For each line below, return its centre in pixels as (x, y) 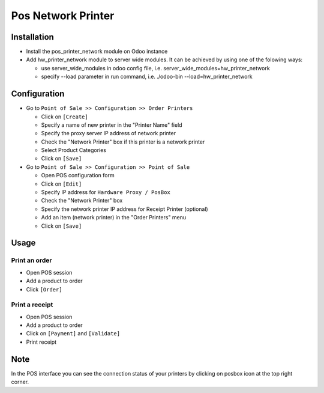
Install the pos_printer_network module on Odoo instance (97, 52)
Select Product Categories (73, 150)
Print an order (31, 260)
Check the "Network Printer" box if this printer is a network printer (123, 142)
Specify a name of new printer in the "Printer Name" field (112, 125)
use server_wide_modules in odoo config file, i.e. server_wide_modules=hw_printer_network (155, 68)
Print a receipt (32, 305)
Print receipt (41, 342)
